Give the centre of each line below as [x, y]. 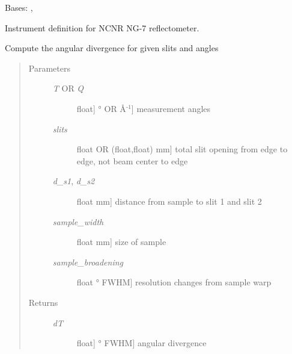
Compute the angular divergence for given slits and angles [112, 48]
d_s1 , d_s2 [74, 181]
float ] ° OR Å [101, 108]
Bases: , [19, 7]
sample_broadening [88, 262]
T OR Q [68, 88]
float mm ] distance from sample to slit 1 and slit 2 [169, 201]
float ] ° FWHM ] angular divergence [141, 343]
